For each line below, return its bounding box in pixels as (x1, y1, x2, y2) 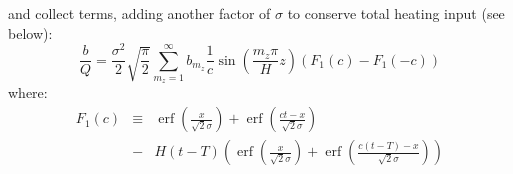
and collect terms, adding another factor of (8, 3, 271, 23)
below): (8, 22, 53, 43)
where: (8, 82, 48, 103)
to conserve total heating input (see (287, 3, 505, 23)
